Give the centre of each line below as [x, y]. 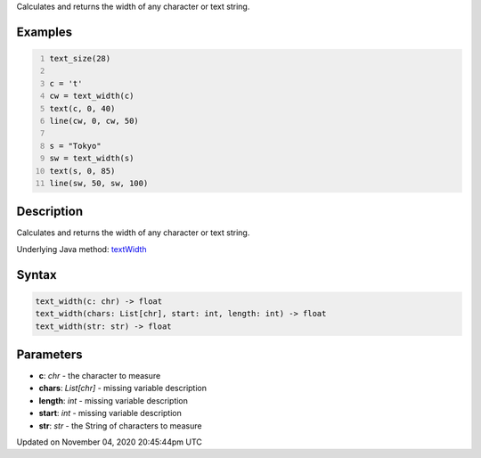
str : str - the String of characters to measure [120, 425]
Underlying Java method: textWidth [82, 249]
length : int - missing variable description [114, 400]
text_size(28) [80, 58]
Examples [45, 32]
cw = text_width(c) [92, 96]
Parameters [49, 354]
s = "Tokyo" [75, 146]
